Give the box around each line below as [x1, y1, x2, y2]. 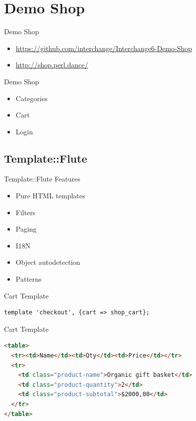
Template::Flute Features [4, 174, 80, 184]
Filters [15, 207, 36, 217]
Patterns [15, 274, 42, 284]
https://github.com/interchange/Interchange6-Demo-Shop [15, 43, 192, 53]
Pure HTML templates [15, 190, 85, 201]
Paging [15, 224, 37, 234]
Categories [15, 93, 48, 103]
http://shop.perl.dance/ [15, 60, 88, 70]
